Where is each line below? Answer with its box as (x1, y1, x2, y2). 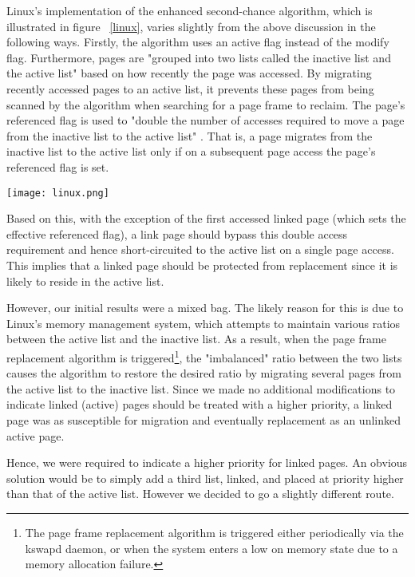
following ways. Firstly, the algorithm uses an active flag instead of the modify (6, 34, 389, 50)
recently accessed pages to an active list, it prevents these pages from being (6, 80, 374, 97)
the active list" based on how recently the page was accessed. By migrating (6, 65, 372, 81)
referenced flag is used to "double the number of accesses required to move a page (6, 112, 405, 128)
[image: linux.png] (6, 187, 109, 199)
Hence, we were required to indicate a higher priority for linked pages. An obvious (6, 454, 408, 471)
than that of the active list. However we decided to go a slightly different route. (6, 485, 394, 502)
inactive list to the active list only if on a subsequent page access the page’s (6, 143, 376, 160)
